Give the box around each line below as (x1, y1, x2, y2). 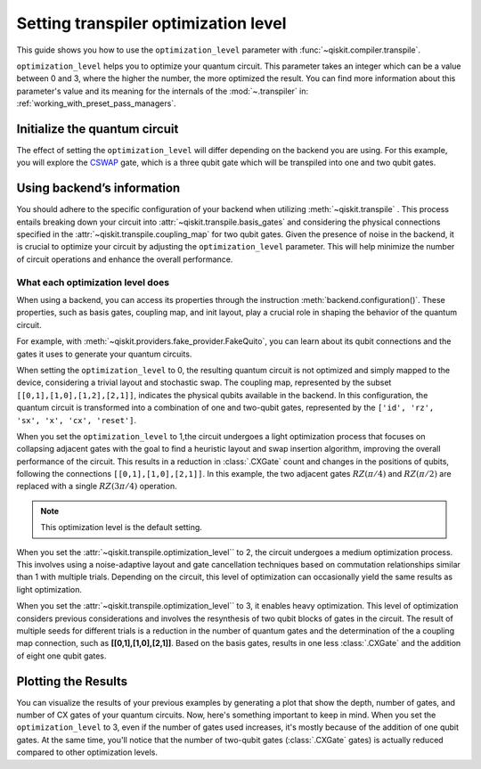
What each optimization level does (16, 276, 169, 289)
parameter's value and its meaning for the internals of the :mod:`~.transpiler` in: (16, 86, 309, 96)
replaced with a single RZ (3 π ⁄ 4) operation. (16, 481, 177, 492)
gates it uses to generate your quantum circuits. (16, 348, 192, 359)
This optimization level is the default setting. (40, 522, 202, 533)
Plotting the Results (16, 674, 128, 689)
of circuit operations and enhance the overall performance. (16, 254, 233, 265)
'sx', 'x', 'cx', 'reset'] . (16, 414, 137, 425)
